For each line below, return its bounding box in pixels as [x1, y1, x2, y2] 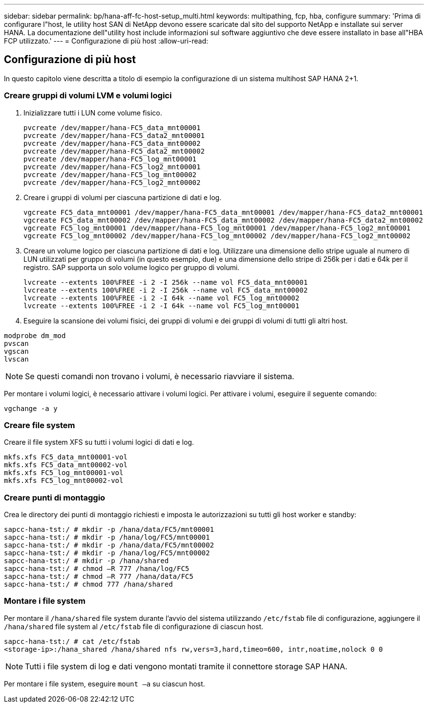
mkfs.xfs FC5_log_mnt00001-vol [4, 469, 124, 477]
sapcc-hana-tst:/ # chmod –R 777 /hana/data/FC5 [4, 572, 193, 581]
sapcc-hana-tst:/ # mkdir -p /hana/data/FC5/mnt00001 [4, 525, 214, 534]
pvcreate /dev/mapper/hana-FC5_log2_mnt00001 [23, 162, 201, 171]
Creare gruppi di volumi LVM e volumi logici [4, 91, 172, 101]
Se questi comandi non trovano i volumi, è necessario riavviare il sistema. [25, 371, 295, 381]
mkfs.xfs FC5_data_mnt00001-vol [4, 453, 128, 461]
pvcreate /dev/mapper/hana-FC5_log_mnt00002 [23, 170, 197, 179]
